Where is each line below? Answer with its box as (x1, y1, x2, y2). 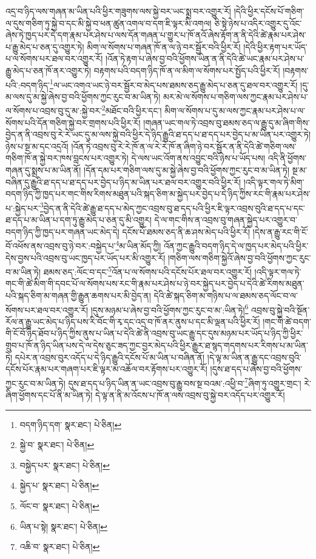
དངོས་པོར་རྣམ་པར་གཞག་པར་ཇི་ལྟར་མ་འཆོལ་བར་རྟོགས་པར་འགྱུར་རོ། (5, 363, 207, 375)
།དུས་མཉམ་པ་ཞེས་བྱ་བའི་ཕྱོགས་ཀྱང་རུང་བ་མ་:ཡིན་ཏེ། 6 (90, 301, 249, 316)
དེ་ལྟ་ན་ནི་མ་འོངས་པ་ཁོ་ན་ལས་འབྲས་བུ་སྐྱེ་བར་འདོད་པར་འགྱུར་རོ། (95, 389, 285, 401)
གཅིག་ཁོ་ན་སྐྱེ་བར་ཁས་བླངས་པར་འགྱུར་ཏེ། (5, 152, 129, 164)
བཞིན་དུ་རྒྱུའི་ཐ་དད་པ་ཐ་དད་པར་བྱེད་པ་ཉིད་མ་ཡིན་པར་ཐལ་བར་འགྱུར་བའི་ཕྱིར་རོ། (5, 175, 241, 188)
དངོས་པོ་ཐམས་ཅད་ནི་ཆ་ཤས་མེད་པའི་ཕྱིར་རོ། (122, 225, 250, 238)
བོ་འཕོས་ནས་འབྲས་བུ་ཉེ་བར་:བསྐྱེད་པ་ (5, 239, 116, 252)
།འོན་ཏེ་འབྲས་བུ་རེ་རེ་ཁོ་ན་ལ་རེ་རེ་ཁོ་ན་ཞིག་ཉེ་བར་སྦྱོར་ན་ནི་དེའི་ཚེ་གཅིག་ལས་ (71, 139, 297, 152)
